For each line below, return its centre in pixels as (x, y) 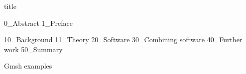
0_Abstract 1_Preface (39, 23)
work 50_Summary (33, 49)
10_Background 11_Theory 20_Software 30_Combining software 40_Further (123, 39)
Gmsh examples (28, 66)
